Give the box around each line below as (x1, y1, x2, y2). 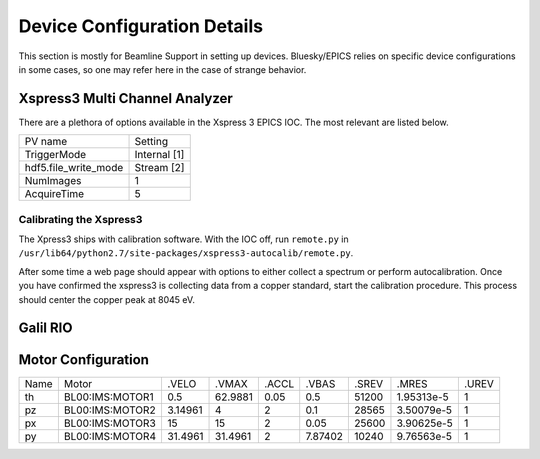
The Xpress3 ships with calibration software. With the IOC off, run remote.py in (18, 233, 349, 245)
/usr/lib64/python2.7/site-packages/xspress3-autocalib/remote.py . (18, 247, 354, 259)
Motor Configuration (18, 351, 150, 369)
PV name (24, 135, 68, 149)
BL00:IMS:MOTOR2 (63, 403, 156, 417)
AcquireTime (24, 187, 85, 201)
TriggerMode (24, 148, 87, 162)
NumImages (24, 174, 82, 188)
